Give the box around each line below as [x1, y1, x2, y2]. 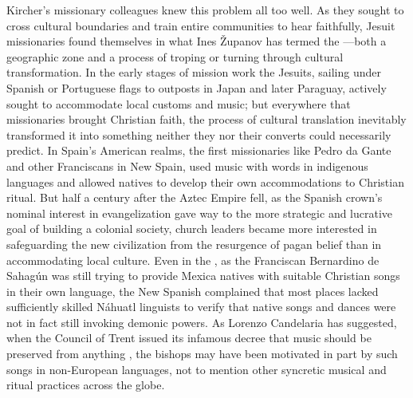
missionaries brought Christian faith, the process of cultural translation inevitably [6, 111, 407, 128]
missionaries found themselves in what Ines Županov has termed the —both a [6, 33, 387, 49]
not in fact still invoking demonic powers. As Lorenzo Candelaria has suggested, [6, 313, 397, 330]
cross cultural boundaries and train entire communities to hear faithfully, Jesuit [6, 17, 395, 33]
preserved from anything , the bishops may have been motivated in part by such [6, 345, 398, 362]
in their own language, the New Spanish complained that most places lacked [6, 282, 379, 299]
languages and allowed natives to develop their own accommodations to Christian [6, 173, 404, 190]
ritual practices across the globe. [6, 376, 165, 393]
